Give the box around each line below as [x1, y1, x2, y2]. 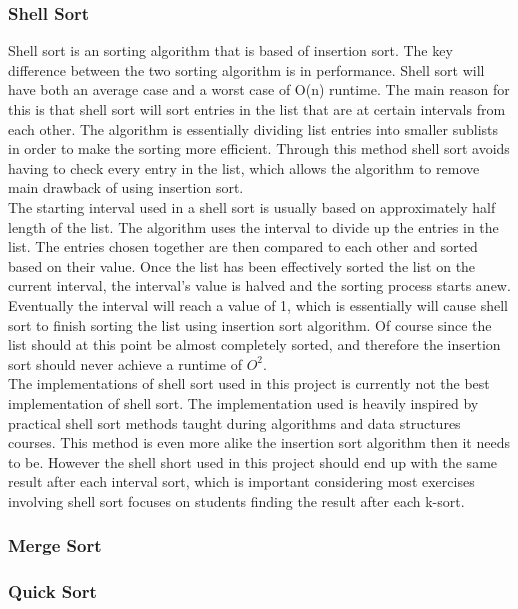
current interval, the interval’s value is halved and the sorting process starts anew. [8, 275, 511, 296]
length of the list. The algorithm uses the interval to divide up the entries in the [8, 216, 499, 237]
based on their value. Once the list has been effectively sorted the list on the [8, 255, 476, 276]
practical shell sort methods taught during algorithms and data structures [8, 412, 461, 433]
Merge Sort [8, 533, 102, 558]
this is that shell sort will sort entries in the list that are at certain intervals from [8, 99, 506, 119]
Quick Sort [8, 579, 97, 604]
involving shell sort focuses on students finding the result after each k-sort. [8, 490, 465, 511]
